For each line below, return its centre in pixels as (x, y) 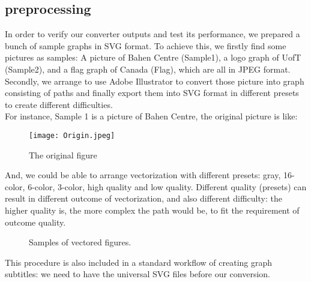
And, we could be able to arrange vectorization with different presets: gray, (143, 175)
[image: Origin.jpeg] (72, 135)
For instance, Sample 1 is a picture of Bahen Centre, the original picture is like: (151, 116)
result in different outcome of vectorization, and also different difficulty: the (143, 198)
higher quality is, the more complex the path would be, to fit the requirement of (152, 210)
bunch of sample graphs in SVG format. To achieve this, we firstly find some (146, 45)
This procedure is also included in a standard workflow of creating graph (139, 262)
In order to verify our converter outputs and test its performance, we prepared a (152, 34)
